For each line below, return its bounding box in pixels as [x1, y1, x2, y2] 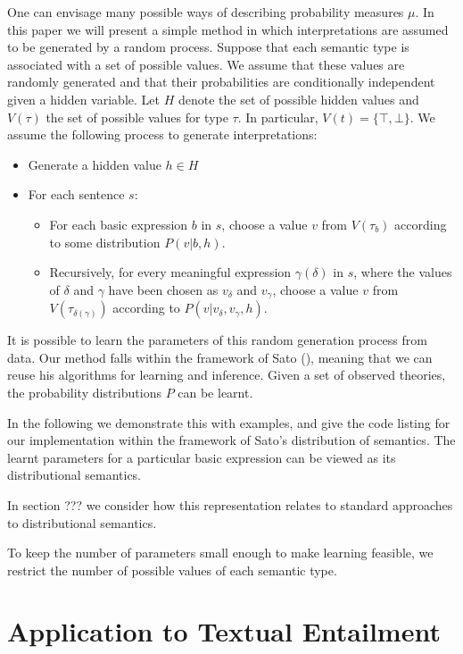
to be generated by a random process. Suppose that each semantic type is [7, 38, 409, 56]
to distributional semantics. [7, 513, 157, 532]
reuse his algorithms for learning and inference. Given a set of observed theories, [7, 365, 446, 384]
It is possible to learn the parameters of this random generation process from [7, 331, 427, 349]
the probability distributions [7, 382, 161, 401]
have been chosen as [108, 280, 219, 298]
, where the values [353, 263, 452, 281]
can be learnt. [178, 382, 253, 401]
